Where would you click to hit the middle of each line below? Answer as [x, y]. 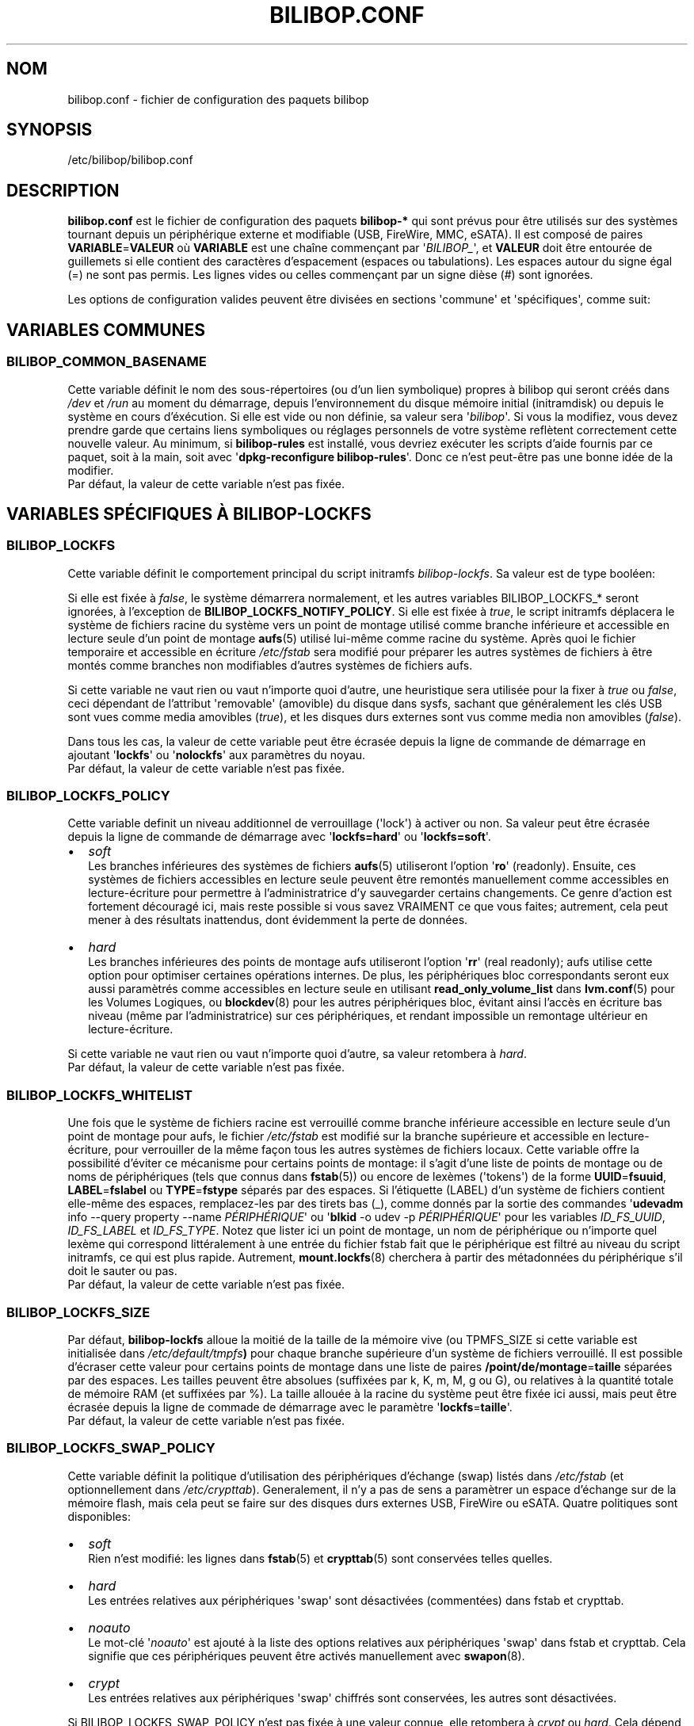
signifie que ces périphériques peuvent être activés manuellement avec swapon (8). [307, 1655]
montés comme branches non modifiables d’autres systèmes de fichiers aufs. [270, 665]
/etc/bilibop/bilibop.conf [130, 160]
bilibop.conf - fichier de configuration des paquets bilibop [218, 99]
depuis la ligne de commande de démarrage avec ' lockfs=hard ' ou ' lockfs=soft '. [279, 837]
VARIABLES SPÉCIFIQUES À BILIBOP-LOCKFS [189, 514]
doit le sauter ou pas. [122, 1271]
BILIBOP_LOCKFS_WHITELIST [99, 1095]
